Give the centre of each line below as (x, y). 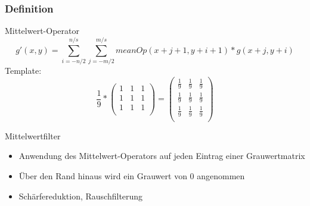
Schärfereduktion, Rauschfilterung (81, 196)
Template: (23, 70)
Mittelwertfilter (33, 135)
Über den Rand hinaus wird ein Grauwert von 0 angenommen (132, 175)
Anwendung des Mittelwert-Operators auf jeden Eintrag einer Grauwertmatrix (162, 156)
